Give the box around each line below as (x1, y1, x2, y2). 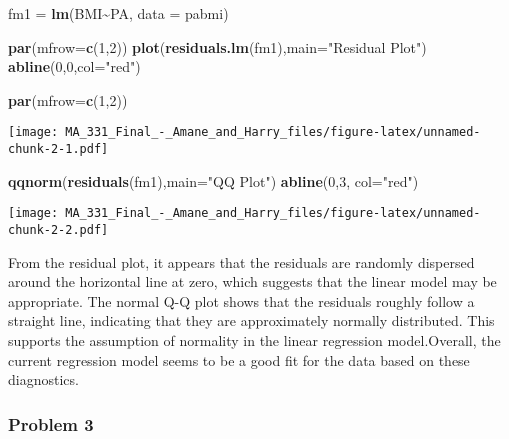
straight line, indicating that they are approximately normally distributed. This (8, 310, 495, 331)
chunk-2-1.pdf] (8, 142, 109, 157)
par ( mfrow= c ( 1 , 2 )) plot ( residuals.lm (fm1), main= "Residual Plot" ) (8, 36, 427, 57)
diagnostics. (8, 369, 79, 390)
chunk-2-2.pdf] (8, 222, 109, 237)
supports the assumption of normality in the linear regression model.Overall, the (8, 329, 501, 350)
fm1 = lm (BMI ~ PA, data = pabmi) (8, 3, 229, 23)
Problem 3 (8, 411, 94, 436)
